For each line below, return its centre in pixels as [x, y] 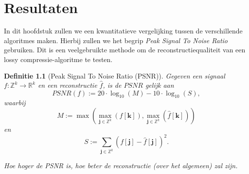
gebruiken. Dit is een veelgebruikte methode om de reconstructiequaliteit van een [125, 50]
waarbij [15, 103]
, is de [112, 85]
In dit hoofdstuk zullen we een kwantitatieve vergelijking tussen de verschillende [123, 31]
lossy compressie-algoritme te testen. [58, 59]
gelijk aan [160, 85]
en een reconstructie [67, 85]
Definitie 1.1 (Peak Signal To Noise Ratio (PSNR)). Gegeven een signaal [115, 75]
